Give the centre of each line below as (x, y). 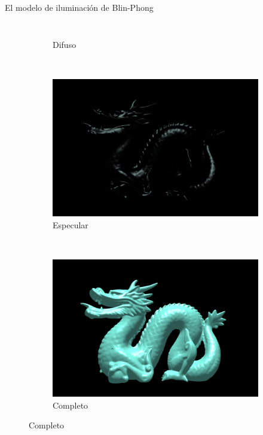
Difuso (65, 44)
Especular (71, 224)
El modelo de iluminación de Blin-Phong (79, 7)
